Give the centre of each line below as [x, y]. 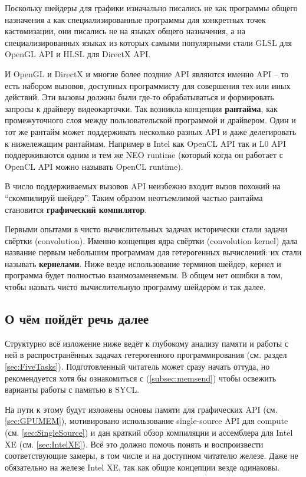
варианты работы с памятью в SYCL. [72, 389]
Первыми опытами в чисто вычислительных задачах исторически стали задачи [146, 229]
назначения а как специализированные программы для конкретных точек [135, 19]
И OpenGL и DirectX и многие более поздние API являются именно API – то [147, 73]
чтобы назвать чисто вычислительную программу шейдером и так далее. [135, 287]
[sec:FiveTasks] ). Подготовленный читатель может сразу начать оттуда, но [137, 366]
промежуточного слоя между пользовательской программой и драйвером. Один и [150, 120]
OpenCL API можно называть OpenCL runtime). [94, 166]
